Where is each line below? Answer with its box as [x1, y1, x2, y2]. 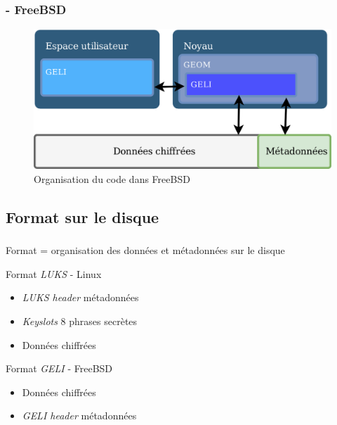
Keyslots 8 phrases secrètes [22, 314, 138, 329]
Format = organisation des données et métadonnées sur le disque [6, 243, 285, 258]
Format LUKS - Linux [6, 266, 102, 281]
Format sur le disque [6, 205, 159, 227]
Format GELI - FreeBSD [6, 361, 113, 376]
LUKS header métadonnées [22, 290, 139, 305]
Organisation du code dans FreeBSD [34, 171, 190, 186]
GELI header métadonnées [22, 408, 137, 423]
